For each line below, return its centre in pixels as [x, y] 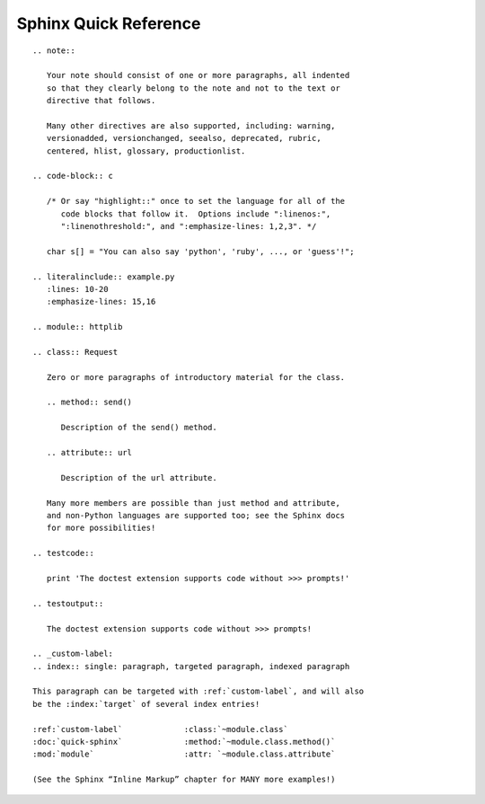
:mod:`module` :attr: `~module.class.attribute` [184, 754]
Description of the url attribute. [139, 477]
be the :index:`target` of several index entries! [146, 704]
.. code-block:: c [73, 176]
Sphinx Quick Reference [109, 23]
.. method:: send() [89, 402]
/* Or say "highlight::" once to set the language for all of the [196, 201]
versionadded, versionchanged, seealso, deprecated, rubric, [184, 138]
